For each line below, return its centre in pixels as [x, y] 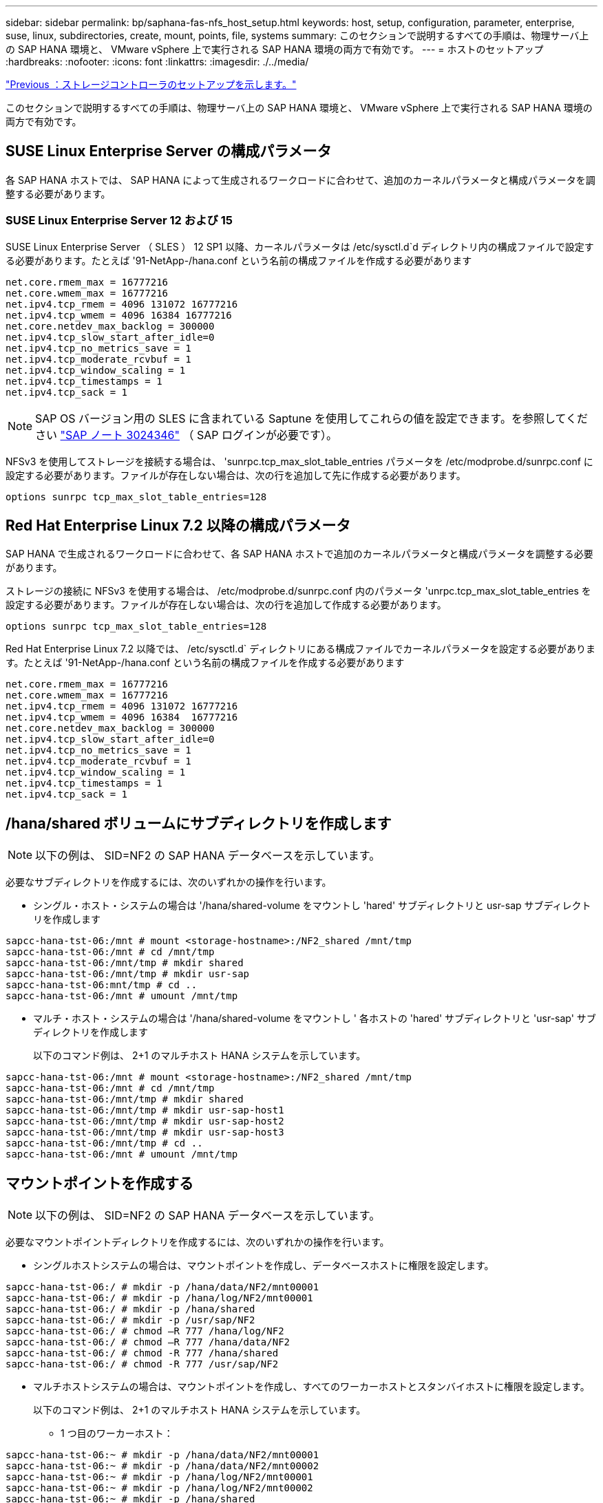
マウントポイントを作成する [99, 1183]
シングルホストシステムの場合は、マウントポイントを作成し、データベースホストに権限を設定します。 [264, 1266]
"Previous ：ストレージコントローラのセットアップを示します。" [151, 84]
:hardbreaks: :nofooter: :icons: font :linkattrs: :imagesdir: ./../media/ [157, 62]
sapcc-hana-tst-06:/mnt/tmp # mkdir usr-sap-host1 [145, 1110]
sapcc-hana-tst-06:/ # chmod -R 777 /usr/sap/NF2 [142, 1364]
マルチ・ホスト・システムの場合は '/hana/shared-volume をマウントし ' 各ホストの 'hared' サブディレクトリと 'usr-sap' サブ [315, 1019]
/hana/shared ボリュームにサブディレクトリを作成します [199, 823]
